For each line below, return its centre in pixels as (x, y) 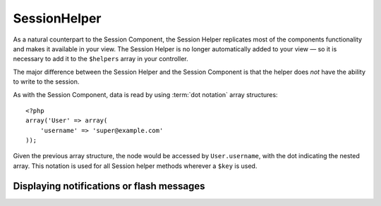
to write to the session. (46, 82)
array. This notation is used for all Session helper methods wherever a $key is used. (135, 166)
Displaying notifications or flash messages (109, 186)
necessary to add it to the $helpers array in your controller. (101, 59)
